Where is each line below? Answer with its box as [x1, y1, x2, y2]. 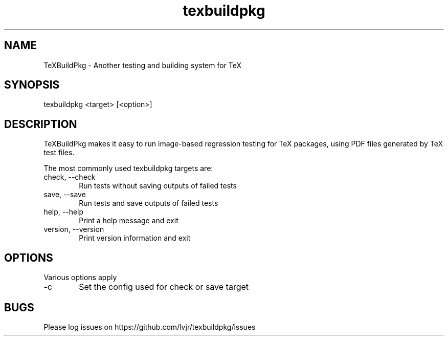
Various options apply [43, 273, 117, 282]
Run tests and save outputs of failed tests [79, 199, 218, 208]
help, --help [43, 207, 84, 217]
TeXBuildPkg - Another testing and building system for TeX [43, 60, 242, 70]
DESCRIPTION [4, 117, 77, 131]
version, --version [43, 225, 104, 234]
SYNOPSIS [4, 78, 60, 92]
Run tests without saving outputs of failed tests [79, 181, 237, 190]
